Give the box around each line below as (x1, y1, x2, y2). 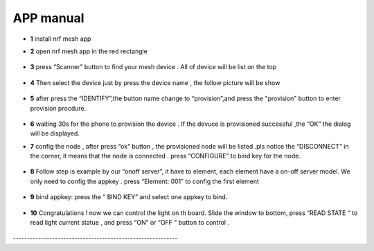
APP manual (12, 10, 84, 26)
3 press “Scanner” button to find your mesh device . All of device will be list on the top (30, 63, 277, 71)
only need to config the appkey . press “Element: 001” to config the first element (30, 177, 260, 185)
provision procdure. (30, 104, 87, 112)
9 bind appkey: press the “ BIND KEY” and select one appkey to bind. (30, 193, 228, 201)
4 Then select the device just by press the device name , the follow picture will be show (30, 78, 280, 86)
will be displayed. (30, 129, 80, 138)
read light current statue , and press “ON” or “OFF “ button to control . (30, 219, 230, 227)
